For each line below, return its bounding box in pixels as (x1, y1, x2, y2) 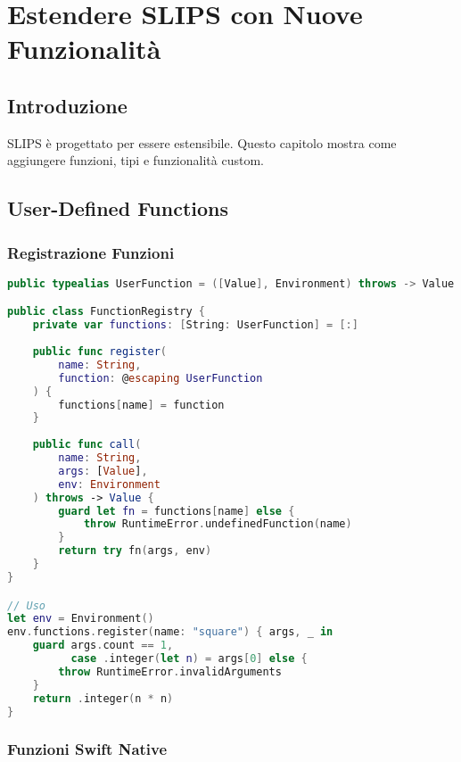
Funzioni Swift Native (7, 738, 168, 760)
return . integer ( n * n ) (32, 692, 174, 705)
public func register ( (32, 345, 168, 359)
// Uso (7, 599, 45, 612)
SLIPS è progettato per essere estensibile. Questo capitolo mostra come (7, 133, 397, 152)
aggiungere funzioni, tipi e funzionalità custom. (7, 151, 264, 170)
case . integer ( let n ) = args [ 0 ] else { (70, 652, 308, 666)
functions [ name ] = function (58, 398, 225, 411)
